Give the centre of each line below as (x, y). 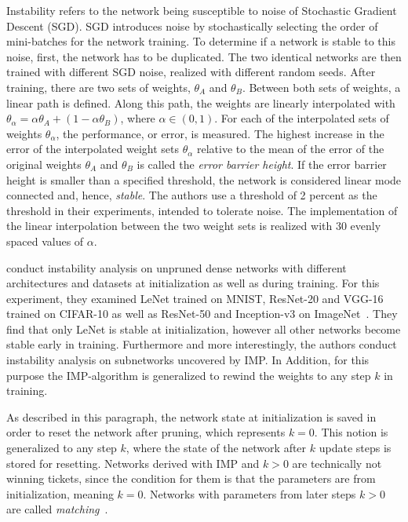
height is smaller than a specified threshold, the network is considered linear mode (204, 179)
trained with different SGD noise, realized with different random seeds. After (191, 72)
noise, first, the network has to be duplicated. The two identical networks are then (204, 56)
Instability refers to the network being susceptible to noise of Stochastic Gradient (202, 10)
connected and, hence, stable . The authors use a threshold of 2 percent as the (192, 195)
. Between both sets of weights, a (321, 87)
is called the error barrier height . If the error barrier (262, 164)
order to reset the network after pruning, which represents (146, 432)
